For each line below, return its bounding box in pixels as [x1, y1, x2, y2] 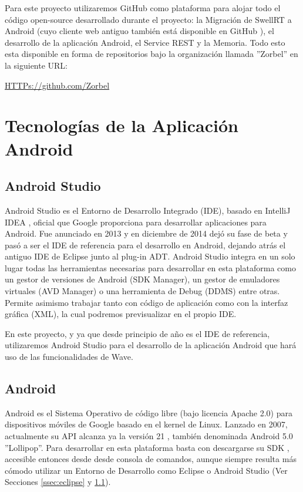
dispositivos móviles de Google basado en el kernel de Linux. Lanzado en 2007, [5, 418, 288, 430]
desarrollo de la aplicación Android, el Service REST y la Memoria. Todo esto [5, 36, 285, 48]
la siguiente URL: [5, 59, 68, 71]
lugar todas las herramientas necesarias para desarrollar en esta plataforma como [5, 261, 296, 274]
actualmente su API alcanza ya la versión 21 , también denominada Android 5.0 [5, 430, 293, 442]
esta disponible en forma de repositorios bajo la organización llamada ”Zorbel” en [5, 48, 298, 60]
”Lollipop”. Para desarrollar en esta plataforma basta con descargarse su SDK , [5, 441, 289, 453]
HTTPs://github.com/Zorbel [5, 79, 110, 91]
